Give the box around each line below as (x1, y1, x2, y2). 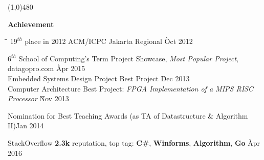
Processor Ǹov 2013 (8, 93, 69, 104)
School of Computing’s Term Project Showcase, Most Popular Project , (18, 53, 239, 63)
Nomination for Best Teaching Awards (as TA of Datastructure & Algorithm (8, 110, 248, 121)
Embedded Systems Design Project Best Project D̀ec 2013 (8, 73, 190, 83)
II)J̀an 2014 (8, 120, 44, 131)
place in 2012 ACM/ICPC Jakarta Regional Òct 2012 (25, 36, 193, 47)
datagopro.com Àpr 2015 (8, 63, 85, 74)
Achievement (8, 18, 54, 29)
